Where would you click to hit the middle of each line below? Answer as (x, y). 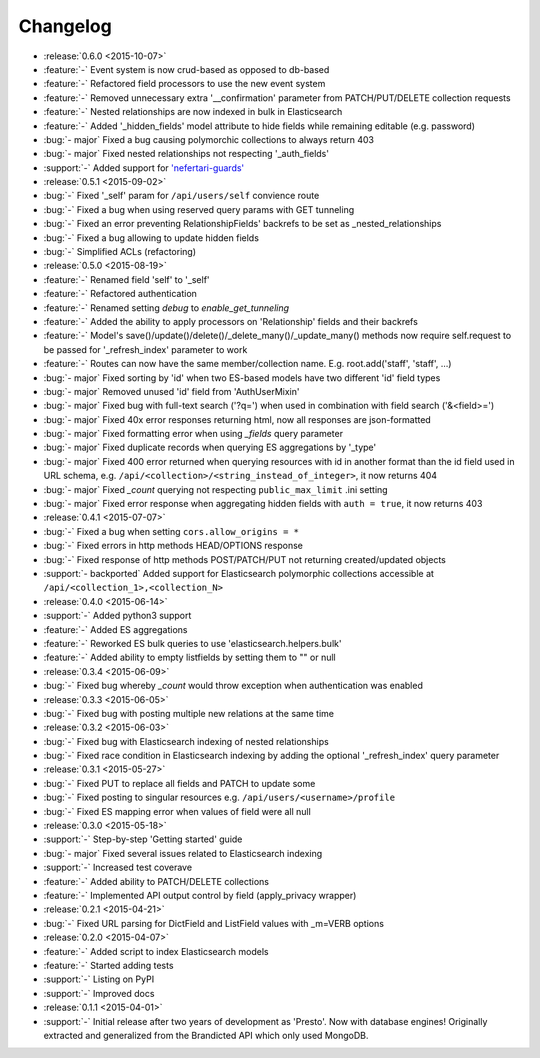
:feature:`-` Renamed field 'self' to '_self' (126, 279)
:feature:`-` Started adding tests (108, 965)
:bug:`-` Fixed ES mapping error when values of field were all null (177, 811)
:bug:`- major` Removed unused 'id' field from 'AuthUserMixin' (171, 391)
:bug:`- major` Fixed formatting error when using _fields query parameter (193, 434)
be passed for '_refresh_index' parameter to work (145, 349)
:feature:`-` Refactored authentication (120, 294)
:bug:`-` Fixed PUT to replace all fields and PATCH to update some (179, 783)
